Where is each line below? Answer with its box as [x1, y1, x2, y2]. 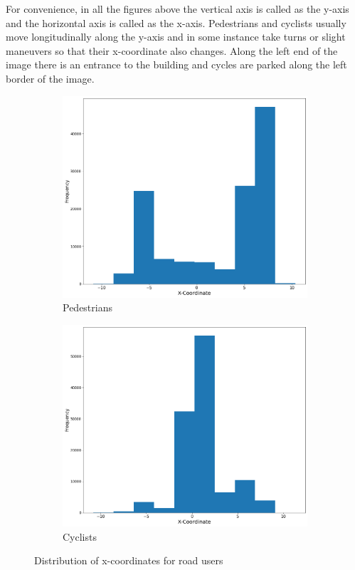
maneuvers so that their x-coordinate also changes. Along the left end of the [6, 43, 338, 58]
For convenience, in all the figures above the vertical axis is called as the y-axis [6, 1, 349, 16]
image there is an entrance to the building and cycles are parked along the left [6, 57, 347, 72]
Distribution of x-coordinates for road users [34, 553, 223, 568]
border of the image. [6, 71, 95, 85]
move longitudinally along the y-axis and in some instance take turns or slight [6, 29, 346, 44]
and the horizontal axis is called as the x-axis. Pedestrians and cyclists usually [6, 15, 346, 30]
